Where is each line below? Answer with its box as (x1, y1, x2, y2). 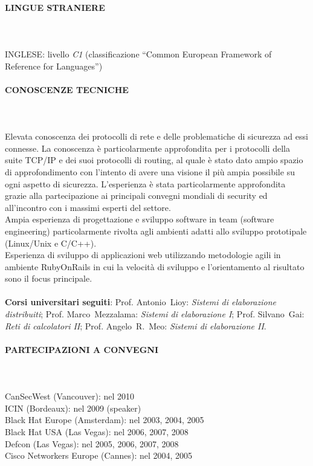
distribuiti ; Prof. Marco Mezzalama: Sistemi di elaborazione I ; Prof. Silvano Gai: (5, 308, 305, 320)
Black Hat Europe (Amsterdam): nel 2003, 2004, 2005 (5, 413, 204, 426)
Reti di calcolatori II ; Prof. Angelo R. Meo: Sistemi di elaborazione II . (5, 319, 266, 332)
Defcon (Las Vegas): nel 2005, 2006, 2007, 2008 (5, 437, 179, 450)
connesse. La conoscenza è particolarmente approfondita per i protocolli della (5, 141, 290, 154)
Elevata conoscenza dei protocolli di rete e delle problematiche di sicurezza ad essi (5, 130, 308, 143)
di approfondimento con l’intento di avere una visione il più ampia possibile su (5, 165, 295, 178)
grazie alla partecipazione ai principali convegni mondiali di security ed (5, 189, 268, 202)
